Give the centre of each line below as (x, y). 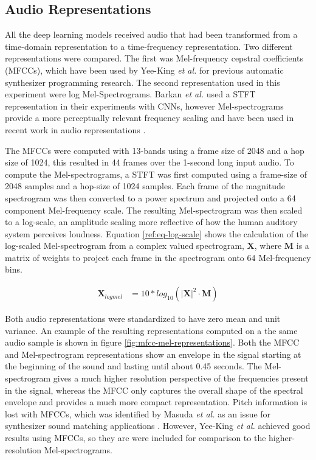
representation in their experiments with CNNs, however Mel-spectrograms (144, 106)
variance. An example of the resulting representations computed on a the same (151, 330)
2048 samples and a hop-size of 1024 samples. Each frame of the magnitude (145, 186)
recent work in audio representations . (75, 129)
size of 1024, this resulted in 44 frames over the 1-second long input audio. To (149, 162)
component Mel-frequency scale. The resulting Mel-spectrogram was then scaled (154, 210)
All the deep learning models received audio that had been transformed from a (151, 34)
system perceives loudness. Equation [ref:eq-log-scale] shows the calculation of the (157, 233)
